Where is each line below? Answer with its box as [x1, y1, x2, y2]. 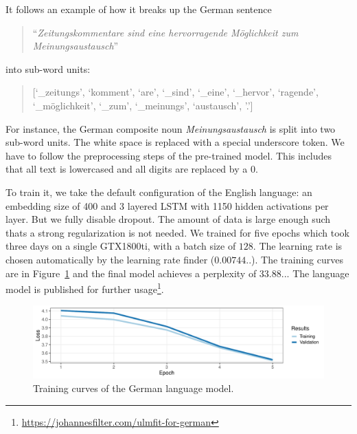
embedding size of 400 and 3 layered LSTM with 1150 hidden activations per [5, 198, 329, 213]
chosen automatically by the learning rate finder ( [5, 252, 215, 266]
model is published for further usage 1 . [5, 280, 164, 296]
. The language [286, 265, 349, 280]
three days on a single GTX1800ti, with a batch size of [5, 239, 236, 253]
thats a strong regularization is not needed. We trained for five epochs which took [5, 225, 350, 239]
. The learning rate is [253, 239, 343, 253]
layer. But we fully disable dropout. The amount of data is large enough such [5, 212, 331, 226]
